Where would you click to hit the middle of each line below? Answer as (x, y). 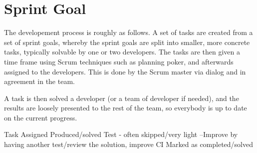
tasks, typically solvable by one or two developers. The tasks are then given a (122, 52)
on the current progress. (41, 117)
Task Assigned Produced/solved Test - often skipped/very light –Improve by (121, 134)
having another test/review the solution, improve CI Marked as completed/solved (128, 144)
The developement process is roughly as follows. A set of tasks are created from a (128, 32)
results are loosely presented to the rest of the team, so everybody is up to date (126, 108)
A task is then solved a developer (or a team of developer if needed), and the (122, 98)
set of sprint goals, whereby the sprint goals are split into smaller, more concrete (127, 42)
